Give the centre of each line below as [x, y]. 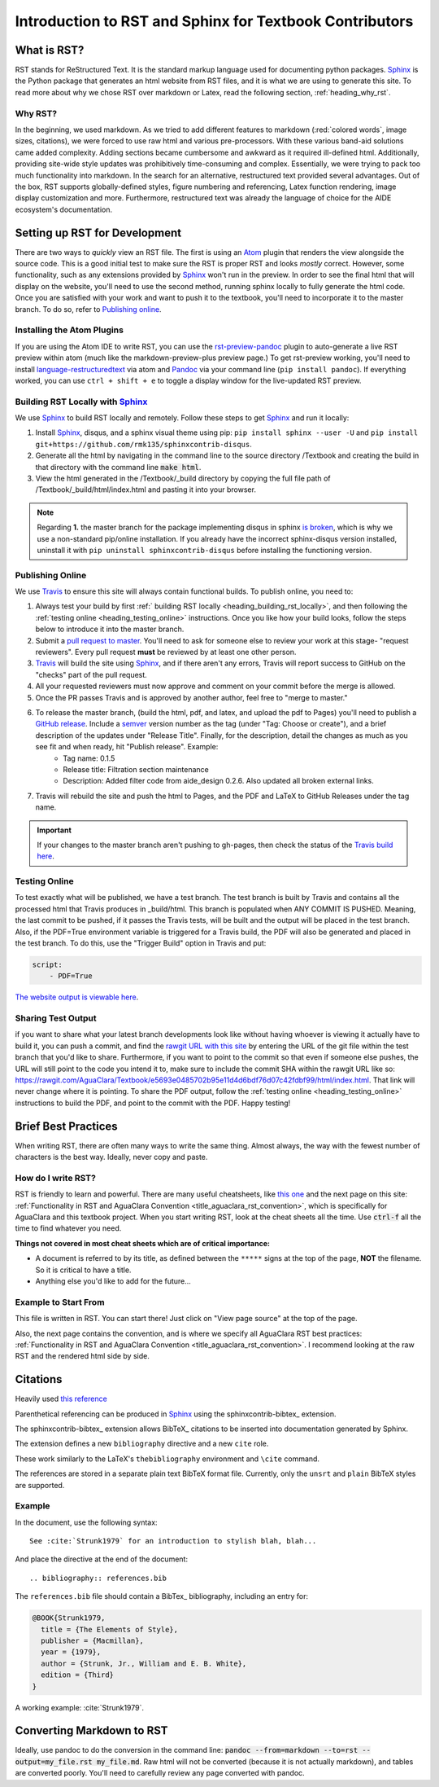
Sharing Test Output [56, 1018]
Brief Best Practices [66, 1126]
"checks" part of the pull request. [91, 674]
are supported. [40, 1485]
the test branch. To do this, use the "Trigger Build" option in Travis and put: [141, 943]
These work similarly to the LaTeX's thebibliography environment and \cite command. [167, 1459]
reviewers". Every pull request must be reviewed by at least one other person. [166, 652]
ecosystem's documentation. [64, 209]
